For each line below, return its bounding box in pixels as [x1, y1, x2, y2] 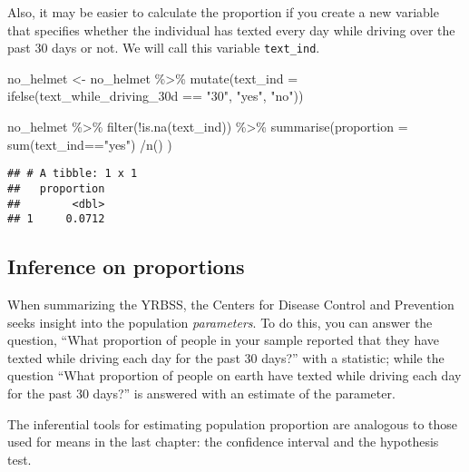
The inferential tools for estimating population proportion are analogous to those [7, 414, 458, 433]
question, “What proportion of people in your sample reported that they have [7, 330, 440, 349]
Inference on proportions [7, 252, 245, 280]
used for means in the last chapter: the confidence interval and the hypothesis [7, 432, 439, 451]
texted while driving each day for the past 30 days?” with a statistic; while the [7, 348, 445, 367]
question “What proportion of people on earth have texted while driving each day [7, 366, 462, 385]
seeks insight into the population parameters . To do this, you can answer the [7, 312, 433, 331]
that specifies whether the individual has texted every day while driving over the [7, 20, 455, 39]
